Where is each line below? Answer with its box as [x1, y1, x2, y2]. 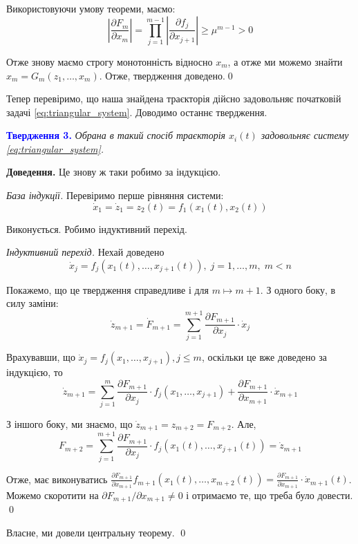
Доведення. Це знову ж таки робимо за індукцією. [6, 165, 221, 179]
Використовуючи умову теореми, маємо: [6, 1, 176, 15]
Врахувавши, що [6, 350, 75, 364]
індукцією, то [6, 365, 63, 379]
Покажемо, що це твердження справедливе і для [6, 282, 209, 297]
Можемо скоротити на [6, 488, 99, 502]
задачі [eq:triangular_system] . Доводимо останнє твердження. [6, 104, 267, 119]
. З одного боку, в [260, 282, 336, 297]
